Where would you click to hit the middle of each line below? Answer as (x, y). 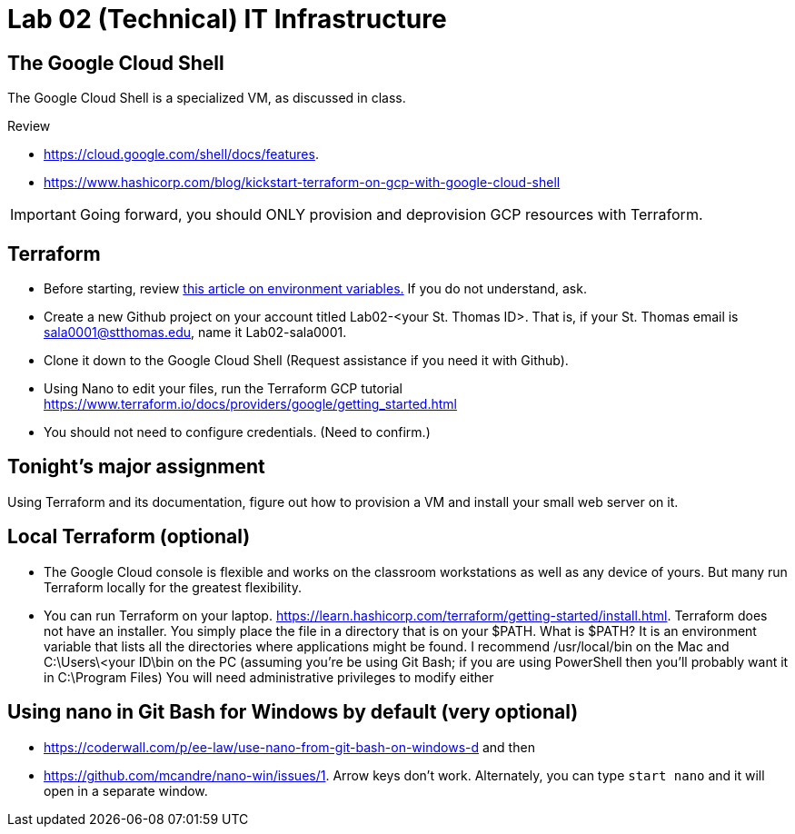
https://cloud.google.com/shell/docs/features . (181, 154)
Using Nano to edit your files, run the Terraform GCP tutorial (223, 389)
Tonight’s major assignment (136, 467)
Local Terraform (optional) (129, 537)
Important (43, 215)
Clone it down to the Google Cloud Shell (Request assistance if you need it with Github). (306, 361)
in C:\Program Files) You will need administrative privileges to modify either (269, 677)
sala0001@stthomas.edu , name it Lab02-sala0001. (195, 333)
